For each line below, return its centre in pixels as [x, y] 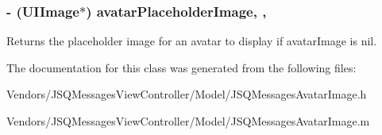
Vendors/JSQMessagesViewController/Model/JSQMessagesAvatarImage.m [188, 121]
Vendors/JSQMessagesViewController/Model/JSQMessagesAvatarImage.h [187, 94]
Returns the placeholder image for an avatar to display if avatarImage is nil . [192, 41]
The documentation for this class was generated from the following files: [181, 67]
